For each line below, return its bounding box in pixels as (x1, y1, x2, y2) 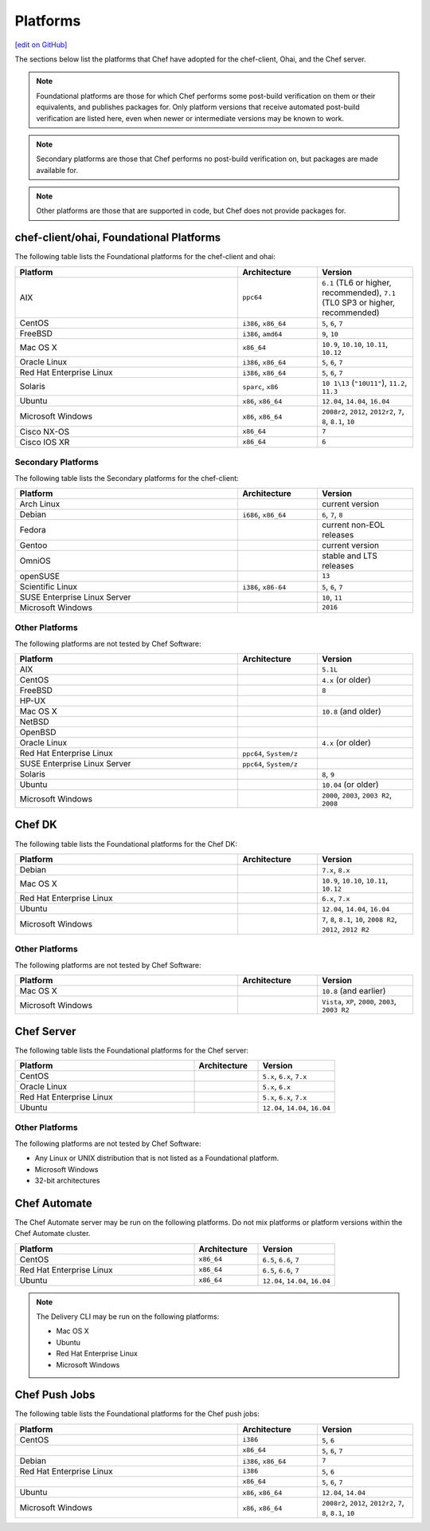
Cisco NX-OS (19, 426, 70, 437)
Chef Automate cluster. (14, 1229, 91, 1238)
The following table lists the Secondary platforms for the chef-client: (14, 473, 239, 482)
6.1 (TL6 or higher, (321, 277, 392, 288)
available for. (36, 165, 79, 175)
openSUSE (19, 570, 60, 581)
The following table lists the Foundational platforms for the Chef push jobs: (14, 1409, 260, 1419)
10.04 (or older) (321, 779, 379, 790)
